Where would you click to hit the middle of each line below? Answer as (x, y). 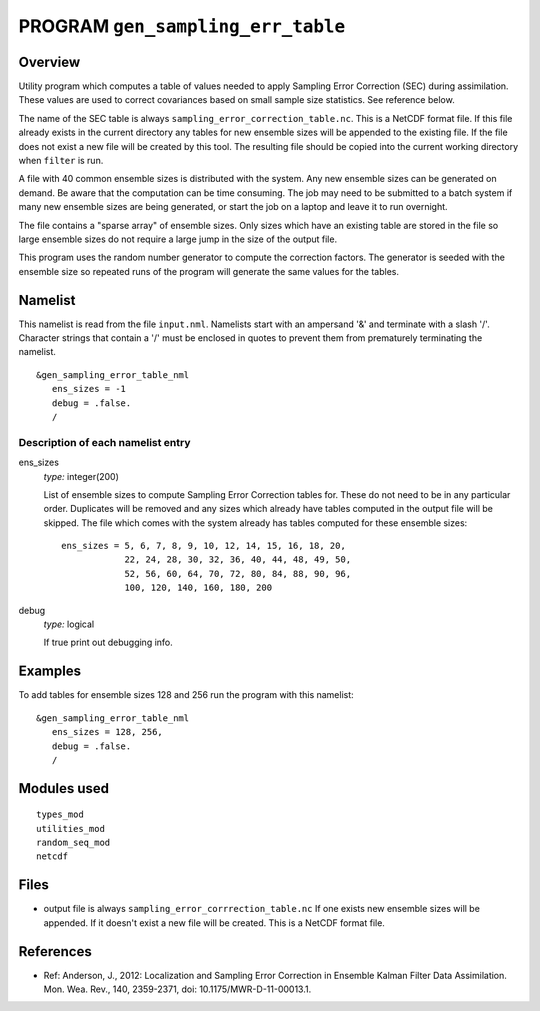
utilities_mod (70, 828)
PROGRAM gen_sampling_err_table (182, 26)
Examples (50, 671)
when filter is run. (61, 161)
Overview (49, 61)
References (55, 951)
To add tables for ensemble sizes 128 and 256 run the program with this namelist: (186, 695)
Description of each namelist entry (104, 442)
